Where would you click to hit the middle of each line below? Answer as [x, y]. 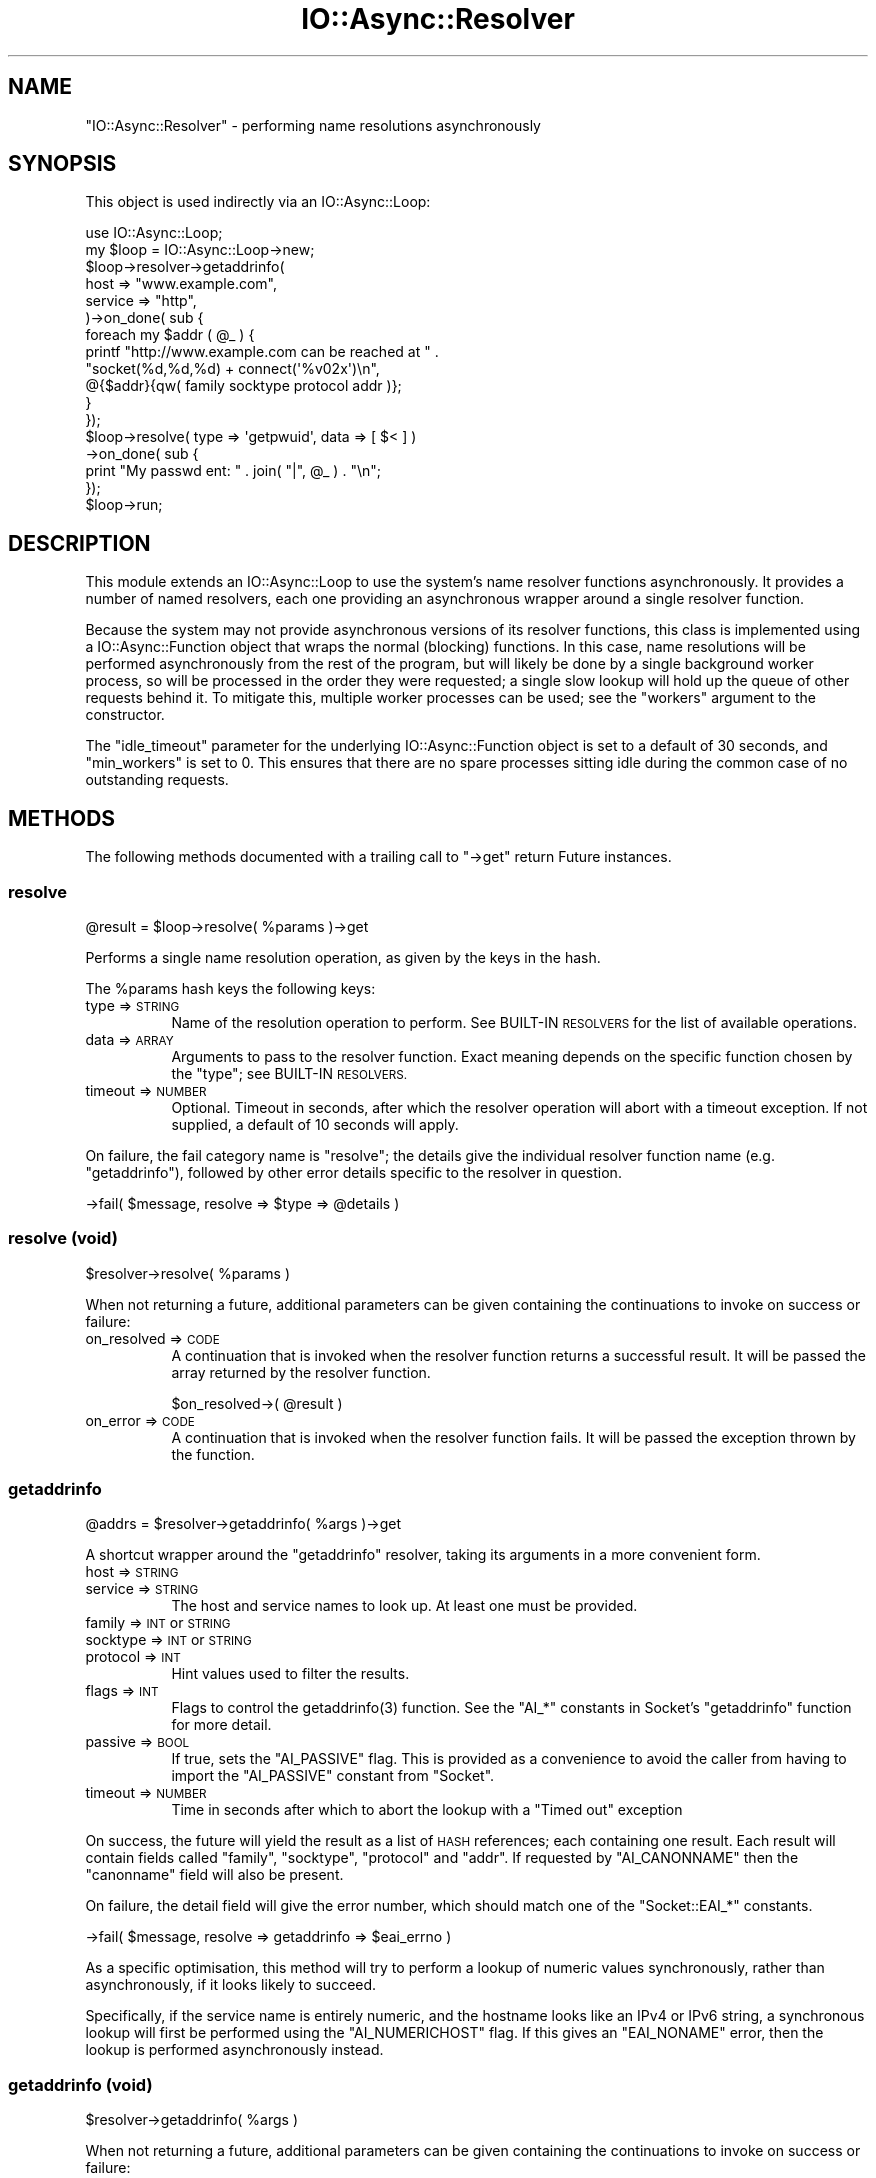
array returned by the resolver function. [301, 1372]
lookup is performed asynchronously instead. [234, 2050]
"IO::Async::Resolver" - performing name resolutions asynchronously [313, 125]
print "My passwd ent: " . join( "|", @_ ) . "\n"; [233, 471]
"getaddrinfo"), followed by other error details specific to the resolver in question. [353, 1172]
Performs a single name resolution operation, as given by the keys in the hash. [343, 957]
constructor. [125, 715]
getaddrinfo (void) [80, 2084]
